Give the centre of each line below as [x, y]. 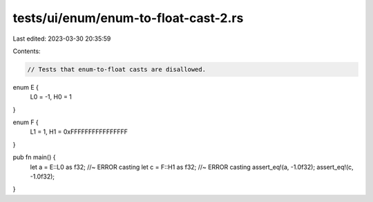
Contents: [27, 51]
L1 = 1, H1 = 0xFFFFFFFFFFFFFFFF [79, 132]
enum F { [26, 122]
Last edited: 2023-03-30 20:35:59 [62, 39]
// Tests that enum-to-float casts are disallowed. [117, 69]
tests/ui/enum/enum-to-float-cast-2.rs [128, 18]
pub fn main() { [34, 157]
